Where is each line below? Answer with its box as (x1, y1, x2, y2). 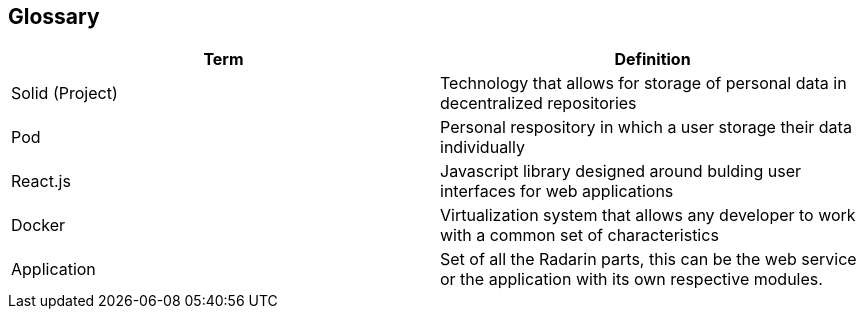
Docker (11, 215, 66, 236)
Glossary (8, 4, 100, 29)
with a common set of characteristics (440, 225, 719, 246)
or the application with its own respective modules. (440, 269, 823, 290)
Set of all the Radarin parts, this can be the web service (440, 249, 857, 270)
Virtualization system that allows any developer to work (440, 205, 856, 226)
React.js (11, 171, 71, 192)
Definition (614, 49, 691, 70)
